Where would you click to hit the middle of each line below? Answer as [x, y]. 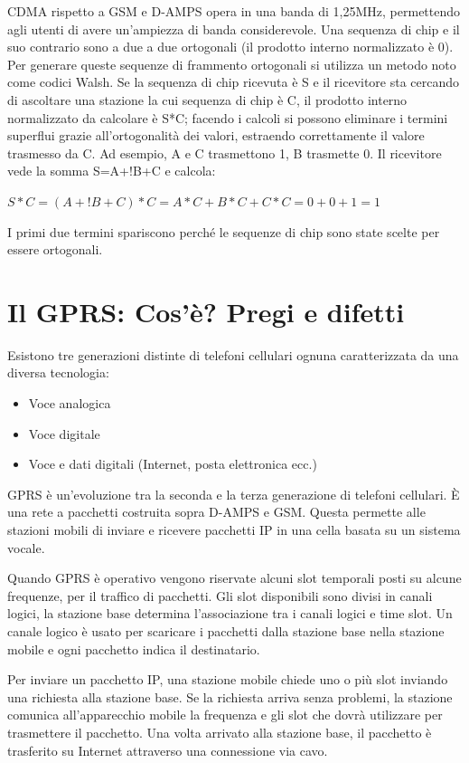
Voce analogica [70, 403]
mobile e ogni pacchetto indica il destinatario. [134, 649]
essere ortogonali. [55, 249]
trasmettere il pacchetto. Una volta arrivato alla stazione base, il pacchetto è [220, 732]
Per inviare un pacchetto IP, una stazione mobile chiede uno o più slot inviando [228, 679]
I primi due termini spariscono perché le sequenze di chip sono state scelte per [224, 231]
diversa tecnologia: [58, 372]
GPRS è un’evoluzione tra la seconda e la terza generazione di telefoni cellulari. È [234, 494]
